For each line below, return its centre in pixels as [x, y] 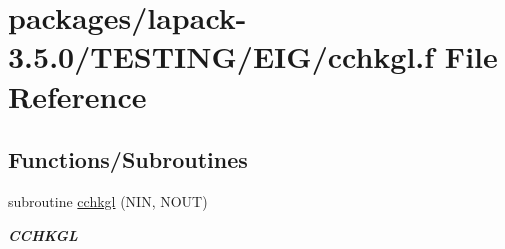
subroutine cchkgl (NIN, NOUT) [108, 200]
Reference [77, 95]
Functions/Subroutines [128, 159]
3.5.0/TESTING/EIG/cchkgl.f [221, 56]
